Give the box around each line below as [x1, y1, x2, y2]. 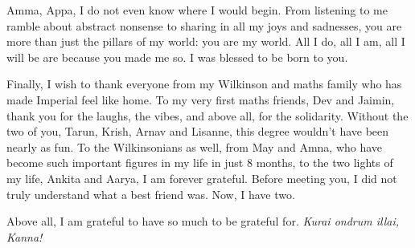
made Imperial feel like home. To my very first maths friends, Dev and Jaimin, [6, 91, 395, 108]
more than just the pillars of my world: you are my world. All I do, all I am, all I [6, 33, 405, 50]
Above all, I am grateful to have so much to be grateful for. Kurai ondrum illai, [6, 213, 400, 230]
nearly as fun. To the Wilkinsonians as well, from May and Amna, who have [6, 138, 383, 155]
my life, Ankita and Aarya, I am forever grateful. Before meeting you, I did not [6, 169, 397, 186]
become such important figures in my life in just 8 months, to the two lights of [6, 154, 393, 171]
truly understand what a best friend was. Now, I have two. [6, 185, 295, 202]
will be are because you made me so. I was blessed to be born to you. [6, 48, 348, 65]
